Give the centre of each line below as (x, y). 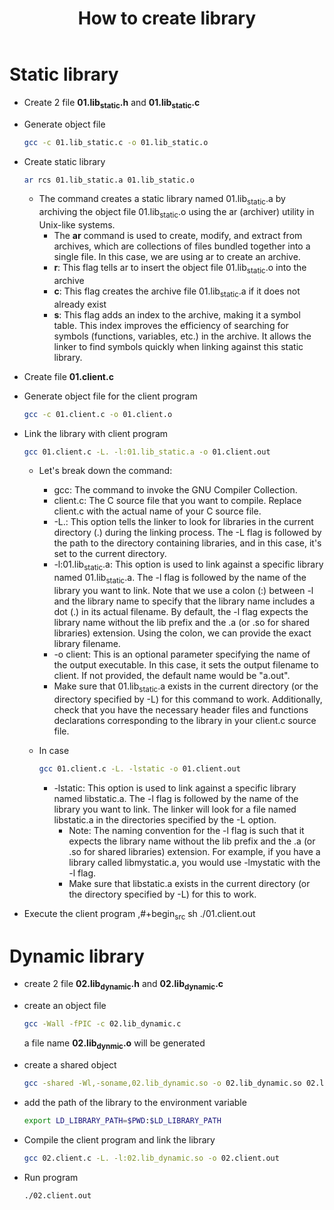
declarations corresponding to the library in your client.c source (185, 720)
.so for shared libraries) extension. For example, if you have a (194, 851)
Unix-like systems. (77, 225)
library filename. (87, 644)
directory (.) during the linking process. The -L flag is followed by (187, 533)
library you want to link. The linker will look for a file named (175, 809)
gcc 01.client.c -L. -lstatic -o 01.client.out (139, 768)
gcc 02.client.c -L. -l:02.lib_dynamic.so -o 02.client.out (151, 1158)
